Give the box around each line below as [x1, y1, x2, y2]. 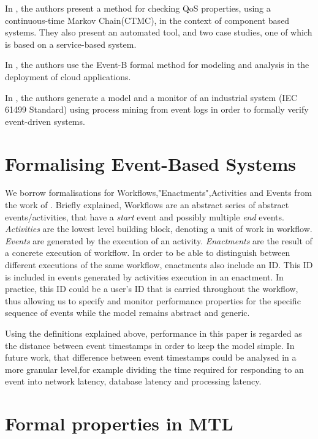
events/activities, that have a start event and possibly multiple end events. [5, 210, 284, 223]
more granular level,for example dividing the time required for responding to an [5, 362, 304, 375]
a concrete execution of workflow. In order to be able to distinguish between [5, 246, 290, 259]
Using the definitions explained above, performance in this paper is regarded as [5, 327, 302, 339]
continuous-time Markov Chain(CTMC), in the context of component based [5, 13, 290, 26]
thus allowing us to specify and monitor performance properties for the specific [5, 294, 301, 307]
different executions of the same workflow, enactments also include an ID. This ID [5, 258, 313, 271]
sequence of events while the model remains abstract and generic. [5, 306, 250, 319]
